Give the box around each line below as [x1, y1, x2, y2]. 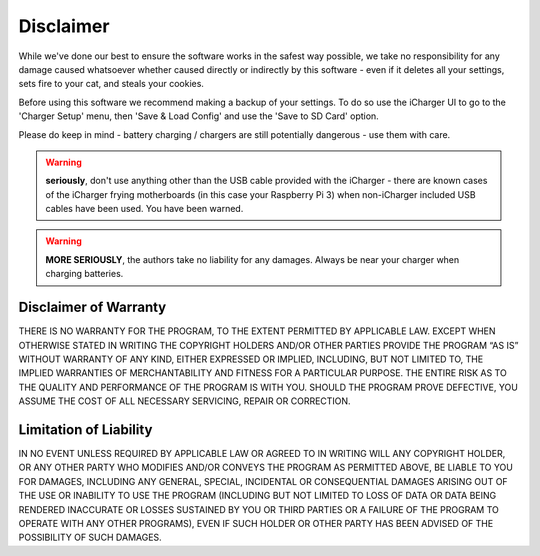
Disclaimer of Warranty [18, 299, 167, 316]
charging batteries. [45, 268, 124, 280]
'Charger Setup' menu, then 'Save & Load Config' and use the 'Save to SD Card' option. [18, 110, 379, 122]
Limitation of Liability [18, 421, 153, 438]
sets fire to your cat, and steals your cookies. [18, 78, 205, 90]
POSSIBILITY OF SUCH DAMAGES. [18, 531, 162, 544]
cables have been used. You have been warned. [45, 203, 244, 215]
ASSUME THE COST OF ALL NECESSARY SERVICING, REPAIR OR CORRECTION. [18, 395, 351, 407]
